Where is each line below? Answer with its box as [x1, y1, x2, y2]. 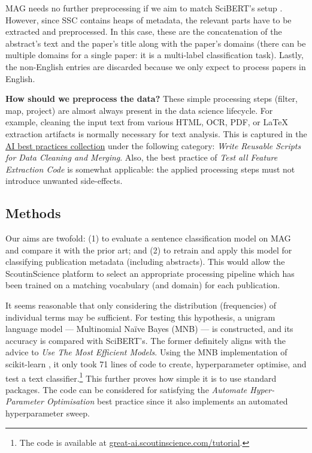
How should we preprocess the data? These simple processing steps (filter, [5, 92, 298, 105]
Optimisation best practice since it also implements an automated [46, 395, 288, 407]
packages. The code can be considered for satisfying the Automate [5, 383, 247, 395]
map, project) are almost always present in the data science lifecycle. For [5, 104, 273, 116]
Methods [5, 204, 61, 222]
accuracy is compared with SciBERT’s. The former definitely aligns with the [5, 334, 286, 346]
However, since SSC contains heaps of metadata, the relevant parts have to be [5, 13, 292, 26]
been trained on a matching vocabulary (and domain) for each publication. [5, 279, 280, 291]
